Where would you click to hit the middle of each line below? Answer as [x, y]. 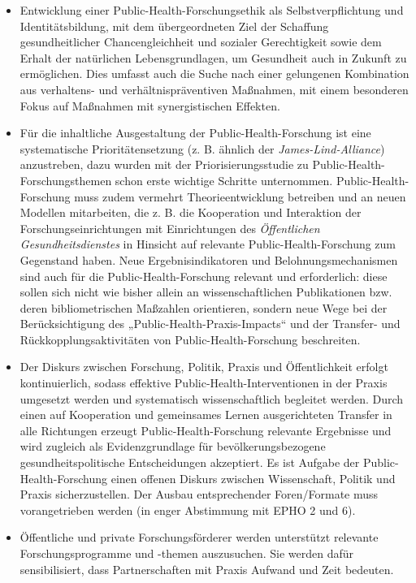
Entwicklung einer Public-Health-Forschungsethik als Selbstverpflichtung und [212, 10]
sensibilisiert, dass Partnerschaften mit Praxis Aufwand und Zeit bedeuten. [207, 569]
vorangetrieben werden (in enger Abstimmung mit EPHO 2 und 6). [188, 510]
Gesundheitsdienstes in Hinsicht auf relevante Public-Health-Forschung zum [208, 244]
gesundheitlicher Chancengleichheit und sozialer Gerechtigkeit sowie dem [201, 42]
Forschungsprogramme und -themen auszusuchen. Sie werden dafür [187, 553]
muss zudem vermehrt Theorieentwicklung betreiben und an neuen [240, 196]
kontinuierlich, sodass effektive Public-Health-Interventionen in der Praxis [204, 383]
